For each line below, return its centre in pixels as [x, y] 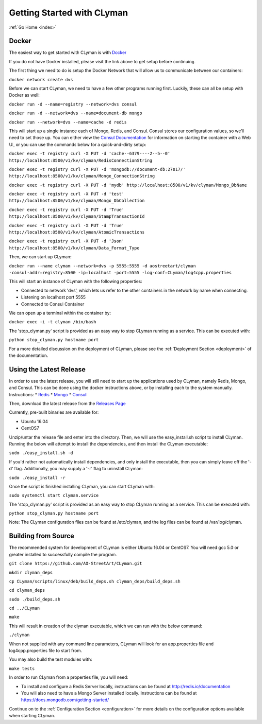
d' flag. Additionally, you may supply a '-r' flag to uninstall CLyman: [76, 469]
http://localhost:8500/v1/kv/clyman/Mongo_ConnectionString [82, 176]
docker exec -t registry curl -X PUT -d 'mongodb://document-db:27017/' [97, 169]
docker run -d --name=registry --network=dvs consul [73, 104]
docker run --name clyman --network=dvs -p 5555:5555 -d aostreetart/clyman [102, 266]
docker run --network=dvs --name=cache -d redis [68, 122]
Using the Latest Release [47, 369]
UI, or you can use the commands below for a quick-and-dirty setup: [78, 144]
